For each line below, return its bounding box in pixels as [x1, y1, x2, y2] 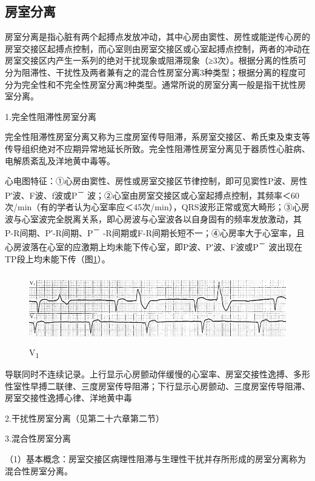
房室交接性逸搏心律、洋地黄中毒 [5, 391, 132, 404]
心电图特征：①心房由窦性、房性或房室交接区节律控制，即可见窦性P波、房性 [5, 174, 308, 187]
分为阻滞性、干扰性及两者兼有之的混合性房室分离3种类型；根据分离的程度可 [5, 65, 306, 78]
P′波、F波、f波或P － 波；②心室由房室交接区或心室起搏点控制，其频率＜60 [5, 187, 299, 201]
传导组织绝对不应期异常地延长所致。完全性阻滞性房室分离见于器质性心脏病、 [5, 142, 310, 154]
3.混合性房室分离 [5, 432, 71, 445]
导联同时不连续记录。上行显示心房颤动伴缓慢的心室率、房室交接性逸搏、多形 [5, 367, 310, 380]
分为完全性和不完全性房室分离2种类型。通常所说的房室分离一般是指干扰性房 [5, 78, 306, 90]
